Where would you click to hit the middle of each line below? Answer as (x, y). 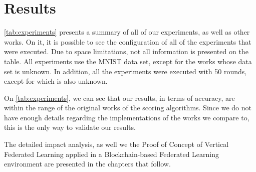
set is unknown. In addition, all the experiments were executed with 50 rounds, (125, 71)
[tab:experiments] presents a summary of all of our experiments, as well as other (127, 32)
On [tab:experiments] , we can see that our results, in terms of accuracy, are (119, 98)
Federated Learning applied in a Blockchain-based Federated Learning (112, 154)
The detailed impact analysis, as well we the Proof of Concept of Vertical (116, 144)
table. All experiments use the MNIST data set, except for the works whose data (128, 61)
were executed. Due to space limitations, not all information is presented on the (126, 51)
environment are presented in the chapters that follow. (87, 164)
